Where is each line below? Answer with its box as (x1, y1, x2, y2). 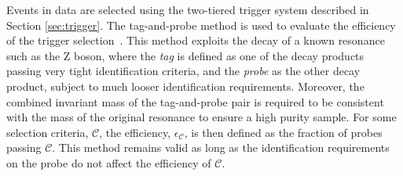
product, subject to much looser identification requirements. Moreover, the (6, 77, 365, 94)
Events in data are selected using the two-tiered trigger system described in (6, 2, 369, 17)
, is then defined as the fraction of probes (184, 124, 383, 140)
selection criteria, (6, 124, 89, 140)
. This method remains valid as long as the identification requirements (52, 139, 390, 156)
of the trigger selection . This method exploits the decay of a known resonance (6, 32, 385, 48)
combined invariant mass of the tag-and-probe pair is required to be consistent (6, 93, 384, 110)
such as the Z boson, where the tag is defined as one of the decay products (6, 47, 365, 63)
